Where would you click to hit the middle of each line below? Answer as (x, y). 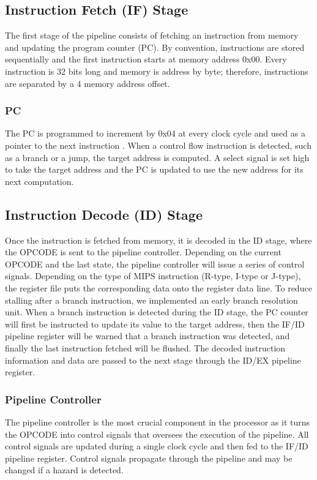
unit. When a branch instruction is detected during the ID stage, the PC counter (157, 312)
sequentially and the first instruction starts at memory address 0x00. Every (146, 59)
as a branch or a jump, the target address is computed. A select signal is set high (157, 157)
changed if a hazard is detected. (64, 470)
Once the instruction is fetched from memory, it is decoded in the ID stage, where (158, 240)
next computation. (39, 181)
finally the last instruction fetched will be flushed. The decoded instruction (145, 347)
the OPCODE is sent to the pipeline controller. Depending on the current (143, 252)
